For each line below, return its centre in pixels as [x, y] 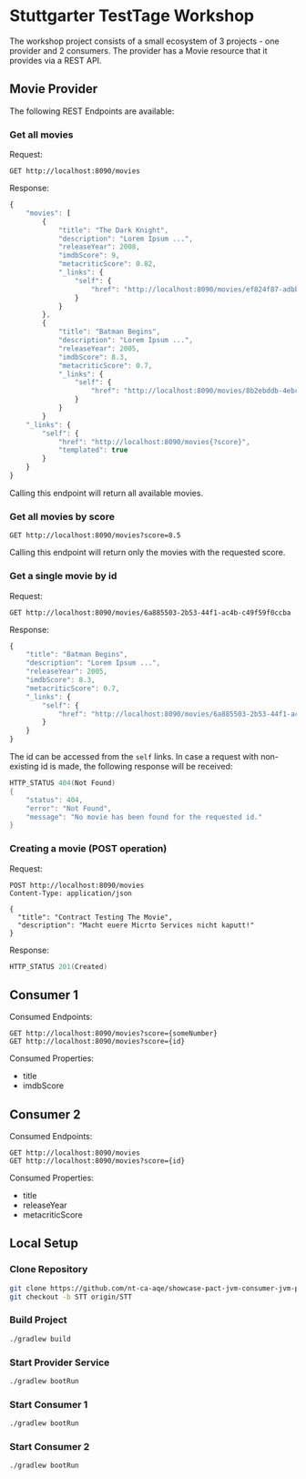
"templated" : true [93, 450]
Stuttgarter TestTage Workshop [132, 16]
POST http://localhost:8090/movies [77, 885]
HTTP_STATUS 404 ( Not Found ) [63, 783]
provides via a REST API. [56, 60]
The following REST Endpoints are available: [92, 111]
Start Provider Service [60, 1362]
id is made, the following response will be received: [137, 767]
